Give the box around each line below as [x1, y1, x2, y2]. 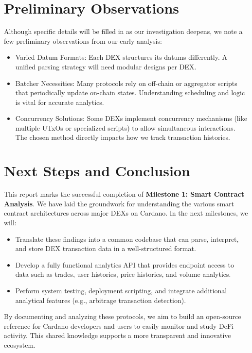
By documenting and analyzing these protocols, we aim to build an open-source [4, 311, 241, 321]
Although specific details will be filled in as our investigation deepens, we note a [4, 26, 243, 36]
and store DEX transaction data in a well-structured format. [15, 243, 196, 253]
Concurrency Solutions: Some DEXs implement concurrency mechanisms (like [15, 113, 247, 123]
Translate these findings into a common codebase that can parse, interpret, [15, 234, 239, 244]
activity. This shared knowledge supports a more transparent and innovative [4, 330, 231, 340]
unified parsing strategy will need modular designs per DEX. [15, 61, 197, 71]
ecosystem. [4, 339, 36, 350]
